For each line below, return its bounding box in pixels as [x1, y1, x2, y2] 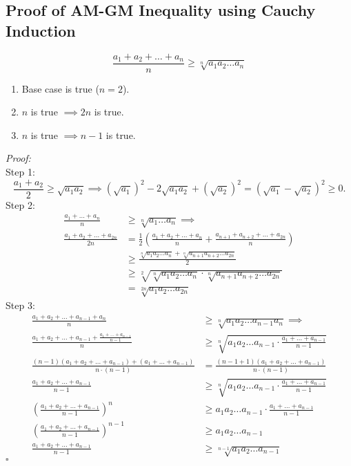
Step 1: [6, 165, 35, 179]
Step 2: [6, 197, 35, 212]
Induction [6, 19, 76, 41]
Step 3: [6, 297, 35, 312]
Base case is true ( [21, 81, 99, 95]
